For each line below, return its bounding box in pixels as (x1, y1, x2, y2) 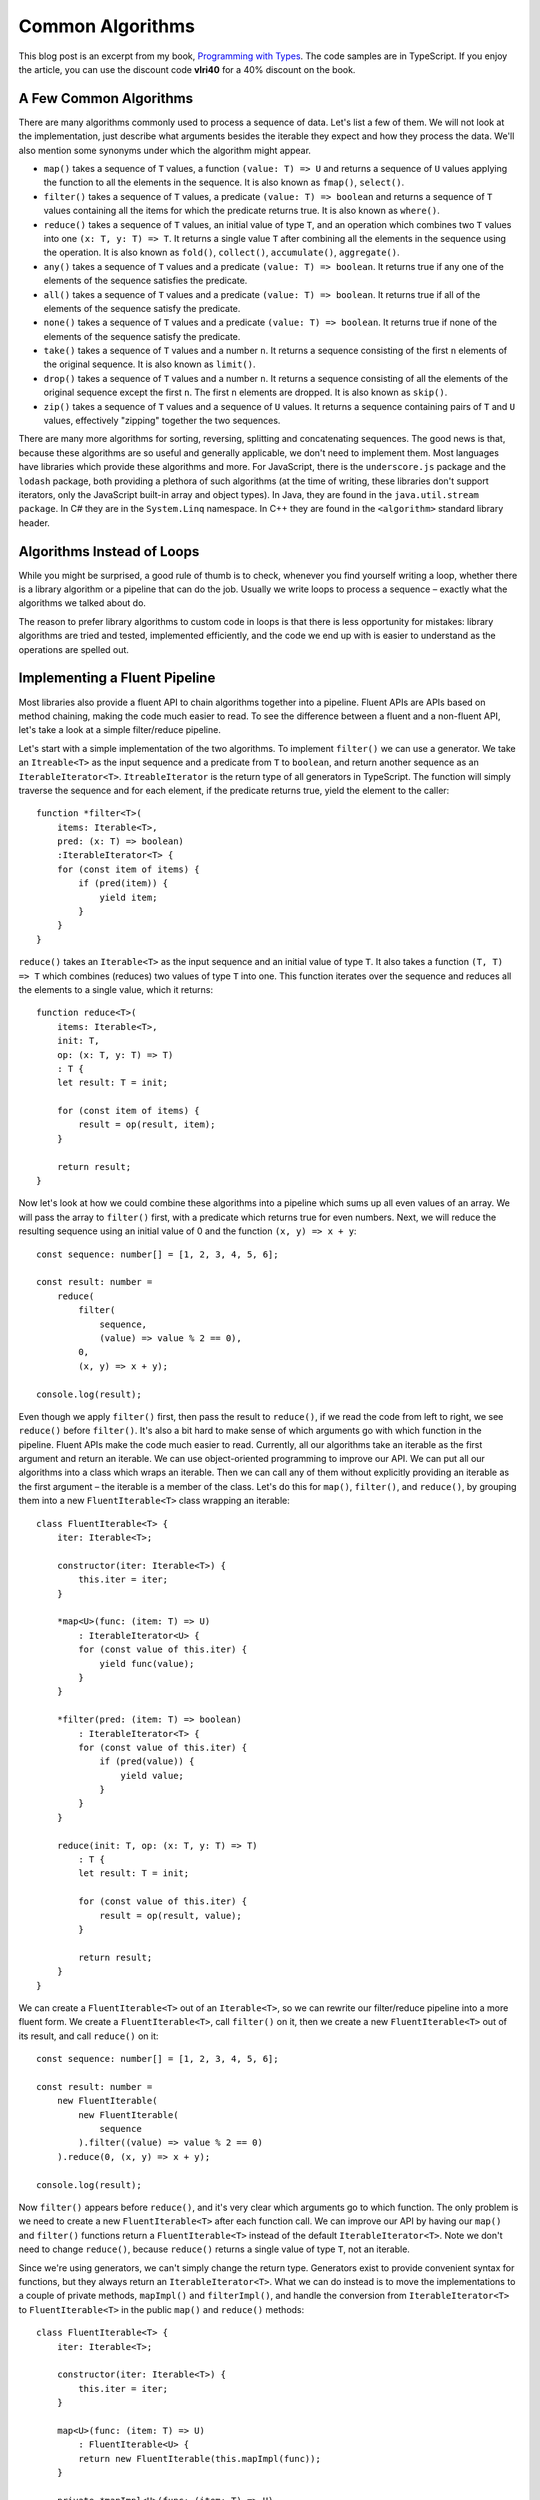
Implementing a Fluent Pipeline (18, 670, 216, 687)
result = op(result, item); (78, 1119, 216, 1130)
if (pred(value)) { (99, 1756, 195, 1767)
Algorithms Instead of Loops (18, 543, 200, 560)
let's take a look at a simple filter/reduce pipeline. (18, 724, 222, 736)
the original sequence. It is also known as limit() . (43, 358, 256, 370)
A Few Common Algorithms (18, 90, 194, 107)
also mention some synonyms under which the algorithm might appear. (18, 144, 312, 156)
